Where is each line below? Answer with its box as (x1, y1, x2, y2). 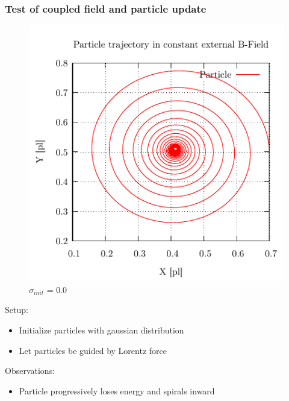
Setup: (5, 303, 28, 316)
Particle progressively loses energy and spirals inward (19, 384, 215, 397)
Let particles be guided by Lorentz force (19, 344, 167, 356)
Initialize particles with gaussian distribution (19, 324, 184, 336)
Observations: (5, 364, 55, 377)
